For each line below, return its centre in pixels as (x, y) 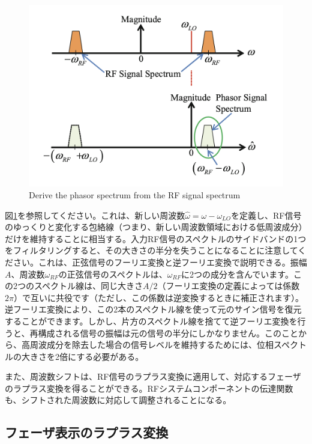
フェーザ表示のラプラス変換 (87, 432)
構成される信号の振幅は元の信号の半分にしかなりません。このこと (168, 333)
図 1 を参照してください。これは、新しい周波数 (95, 215)
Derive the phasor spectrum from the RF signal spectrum (135, 194)
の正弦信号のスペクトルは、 (113, 274)
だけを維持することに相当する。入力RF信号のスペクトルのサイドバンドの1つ (156, 238)
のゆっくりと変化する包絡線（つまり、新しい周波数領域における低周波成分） (156, 227)
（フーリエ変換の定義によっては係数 (229, 286)
